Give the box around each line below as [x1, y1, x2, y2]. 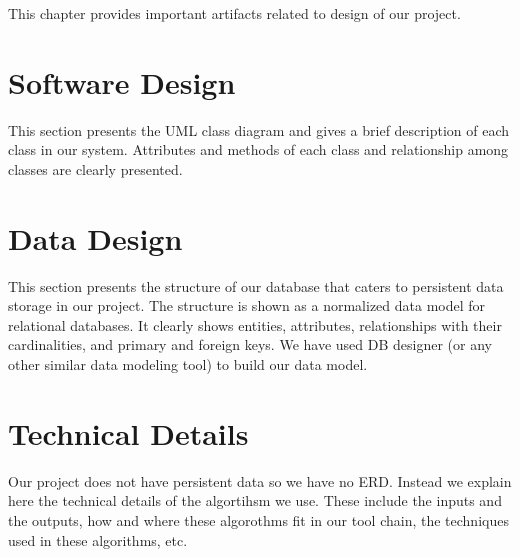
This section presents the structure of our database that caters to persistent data [8, 275, 504, 296]
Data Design [8, 217, 183, 258]
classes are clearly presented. [8, 158, 183, 179]
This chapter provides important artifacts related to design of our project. [8, 3, 461, 23]
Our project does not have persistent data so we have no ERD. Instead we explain [8, 470, 512, 491]
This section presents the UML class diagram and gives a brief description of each [8, 119, 510, 140]
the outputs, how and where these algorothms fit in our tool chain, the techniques [8, 509, 509, 530]
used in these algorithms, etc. [8, 529, 188, 550]
